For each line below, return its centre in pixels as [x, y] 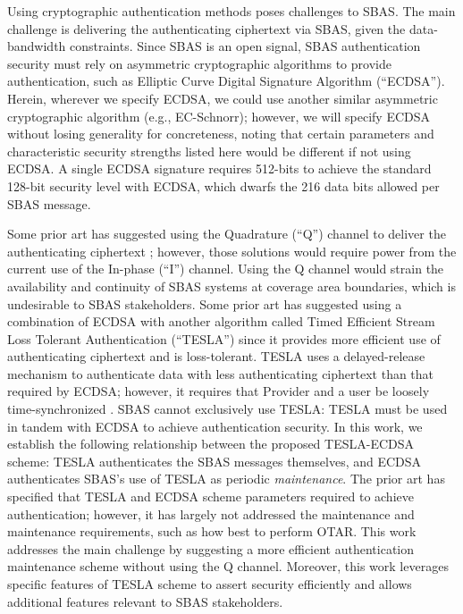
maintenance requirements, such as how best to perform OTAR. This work [212, 531]
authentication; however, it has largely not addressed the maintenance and [211, 513]
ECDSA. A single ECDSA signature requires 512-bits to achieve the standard [219, 168]
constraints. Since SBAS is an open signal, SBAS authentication [245, 46]
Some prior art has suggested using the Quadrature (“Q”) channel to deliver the [227, 234]
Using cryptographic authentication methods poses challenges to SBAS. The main [231, 11]
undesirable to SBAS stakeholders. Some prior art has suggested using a [205, 303]
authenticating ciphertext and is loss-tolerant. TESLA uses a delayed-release [216, 356]
